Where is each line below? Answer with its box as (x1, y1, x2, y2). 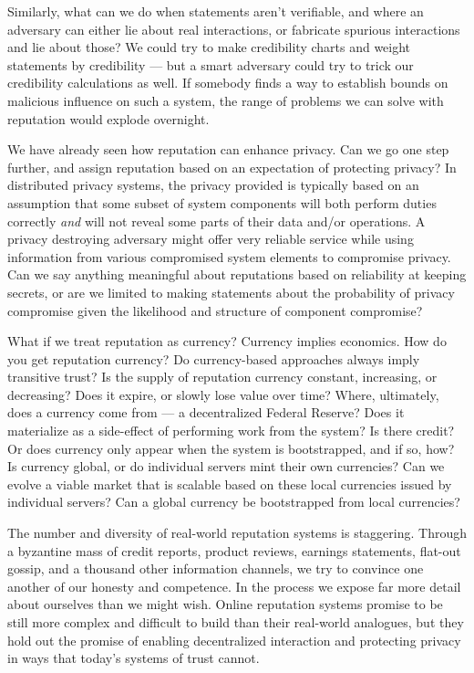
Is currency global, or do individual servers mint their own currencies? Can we (7, 457, 445, 476)
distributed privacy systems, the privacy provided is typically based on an (7, 175, 419, 195)
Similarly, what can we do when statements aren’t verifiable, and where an (7, 2, 424, 20)
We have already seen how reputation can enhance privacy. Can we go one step (7, 140, 449, 159)
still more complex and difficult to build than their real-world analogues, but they (7, 613, 464, 631)
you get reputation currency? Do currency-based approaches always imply (7, 349, 420, 368)
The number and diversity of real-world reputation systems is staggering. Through (7, 523, 467, 542)
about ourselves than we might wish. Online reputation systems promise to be (7, 594, 443, 614)
